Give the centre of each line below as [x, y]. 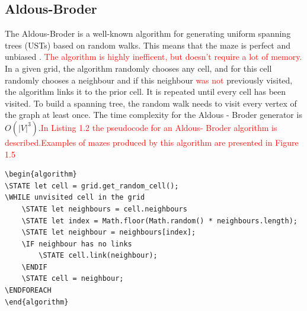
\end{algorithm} [37, 302]
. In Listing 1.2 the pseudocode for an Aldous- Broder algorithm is [158, 127]
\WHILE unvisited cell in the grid [75, 198]
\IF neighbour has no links [77, 244]
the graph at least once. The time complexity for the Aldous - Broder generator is [153, 115]
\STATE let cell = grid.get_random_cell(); [92, 186]
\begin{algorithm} [41, 174]
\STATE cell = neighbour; [73, 279]
